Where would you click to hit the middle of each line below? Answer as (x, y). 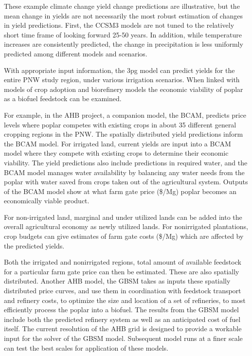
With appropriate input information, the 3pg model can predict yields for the (119, 70)
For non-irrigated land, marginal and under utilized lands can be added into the (123, 217)
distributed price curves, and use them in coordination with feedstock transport (123, 291)
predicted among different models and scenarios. (76, 53)
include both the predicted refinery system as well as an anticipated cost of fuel (122, 319)
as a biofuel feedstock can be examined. (63, 98)
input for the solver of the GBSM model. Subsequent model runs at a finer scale (123, 338)
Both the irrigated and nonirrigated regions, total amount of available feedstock (123, 262)
